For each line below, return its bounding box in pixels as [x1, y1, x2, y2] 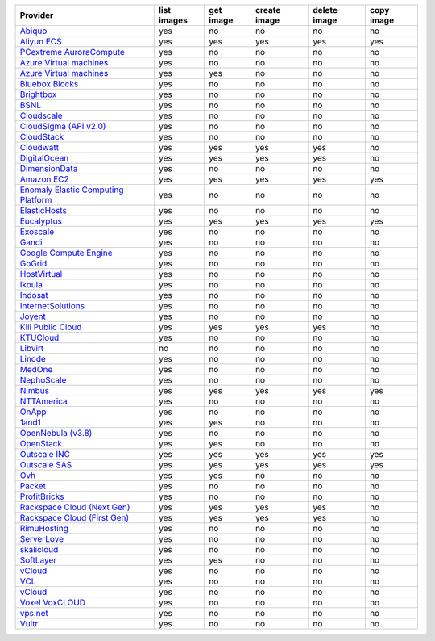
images [158, 15, 188, 26]
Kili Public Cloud [19, 321, 82, 333]
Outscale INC [19, 449, 70, 459]
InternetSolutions [19, 300, 85, 311]
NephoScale [19, 375, 67, 385]
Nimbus [19, 385, 50, 396]
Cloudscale [19, 110, 64, 121]
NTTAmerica [19, 396, 68, 407]
